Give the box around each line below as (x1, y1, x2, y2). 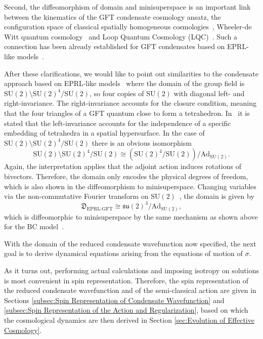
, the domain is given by (179, 191, 254, 201)
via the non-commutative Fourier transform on (4, 191, 149, 201)
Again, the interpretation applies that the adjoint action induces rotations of (4, 161, 242, 172)
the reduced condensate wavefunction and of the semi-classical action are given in (4, 285, 256, 295)
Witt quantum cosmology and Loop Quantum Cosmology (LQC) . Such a (4, 31, 238, 41)
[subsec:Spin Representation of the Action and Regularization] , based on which (4, 305, 248, 315)
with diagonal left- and (173, 88, 245, 98)
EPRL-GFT (86, 206, 113, 211)
